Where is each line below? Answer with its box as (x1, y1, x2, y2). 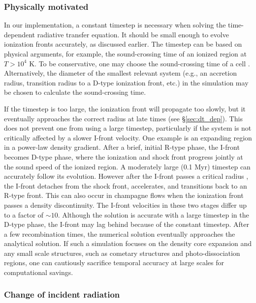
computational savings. (4, 267, 73, 277)
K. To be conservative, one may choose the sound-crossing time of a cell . (29, 58, 250, 68)
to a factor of (4, 209, 44, 220)
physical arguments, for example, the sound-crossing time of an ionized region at (4, 49, 247, 58)
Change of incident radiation (4, 288, 120, 300)
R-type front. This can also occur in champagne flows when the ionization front (4, 190, 244, 200)
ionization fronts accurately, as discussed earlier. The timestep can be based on (4, 39, 242, 49)
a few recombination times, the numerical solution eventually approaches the (4, 228, 235, 239)
